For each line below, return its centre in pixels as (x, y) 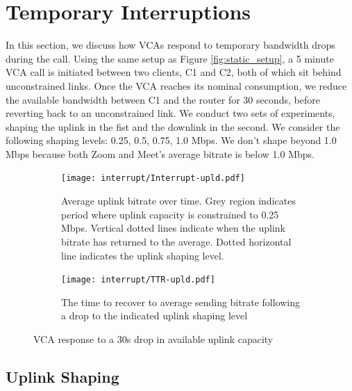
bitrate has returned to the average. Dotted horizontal (176, 241)
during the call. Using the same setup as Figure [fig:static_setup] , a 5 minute (170, 58)
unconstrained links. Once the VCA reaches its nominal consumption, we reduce (176, 85)
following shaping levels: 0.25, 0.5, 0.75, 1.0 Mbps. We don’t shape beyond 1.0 (171, 140)
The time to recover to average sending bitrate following (181, 302)
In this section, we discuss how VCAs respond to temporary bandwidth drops (170, 45)
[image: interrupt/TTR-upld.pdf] (138, 280)
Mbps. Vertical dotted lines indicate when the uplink (174, 228)
